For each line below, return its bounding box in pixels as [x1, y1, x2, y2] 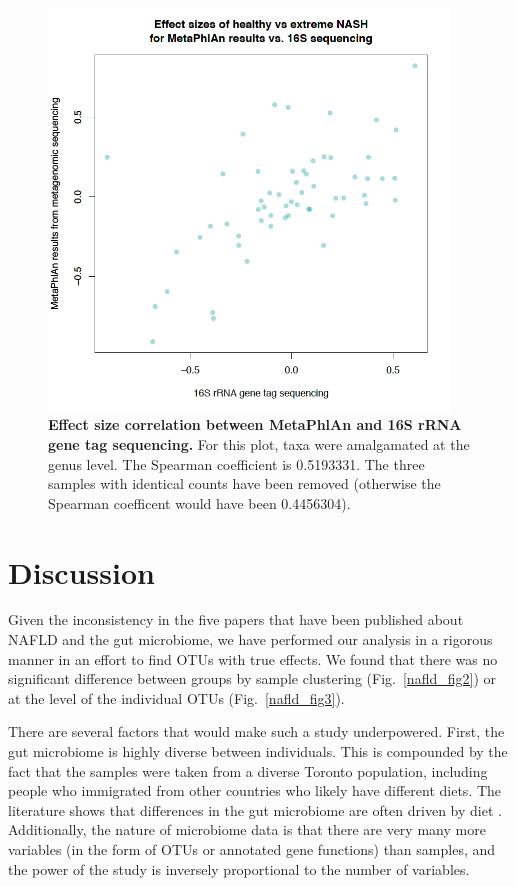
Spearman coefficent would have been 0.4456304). [48, 492, 351, 513]
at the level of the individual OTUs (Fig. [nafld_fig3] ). [8, 687, 345, 708]
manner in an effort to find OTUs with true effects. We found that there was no [8, 648, 498, 669]
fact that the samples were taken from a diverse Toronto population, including [8, 760, 488, 781]
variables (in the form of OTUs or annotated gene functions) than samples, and [8, 839, 496, 860]
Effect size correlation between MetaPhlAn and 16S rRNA [48, 414, 462, 435]
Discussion [8, 551, 155, 592]
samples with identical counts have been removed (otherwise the [48, 473, 441, 494]
